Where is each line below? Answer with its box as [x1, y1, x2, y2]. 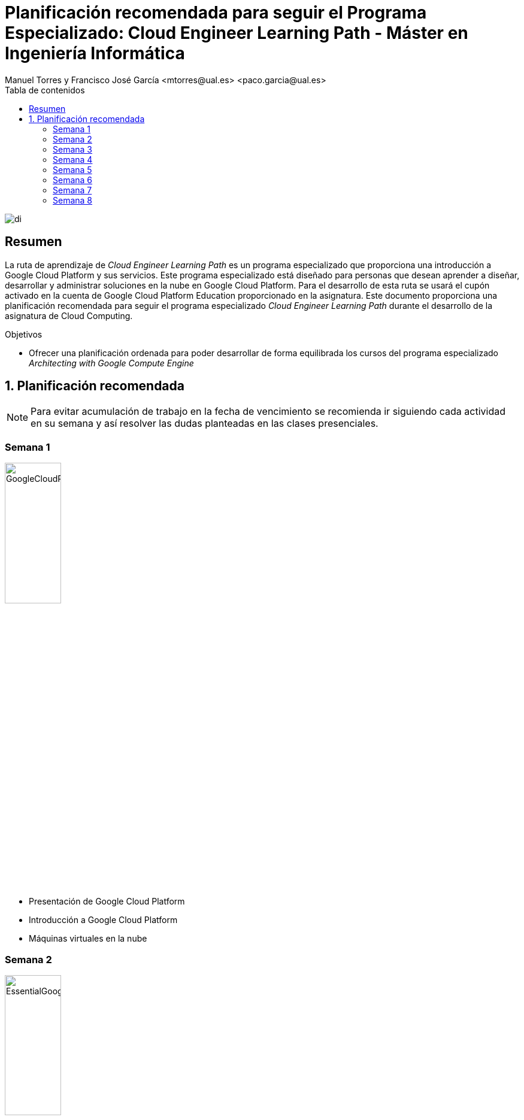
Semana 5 [53, 164, 92, 175]
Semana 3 [53, 144, 92, 154]
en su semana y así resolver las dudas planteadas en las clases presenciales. [31, 417, 378, 430]
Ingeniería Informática [5, 43, 185, 63]
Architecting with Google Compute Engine [29, 357, 194, 368]
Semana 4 [53, 154, 93, 165]
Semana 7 [53, 184, 92, 195]
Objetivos [5, 329, 43, 339]
